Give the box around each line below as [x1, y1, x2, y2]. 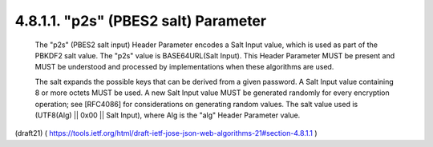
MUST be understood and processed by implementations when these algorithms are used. [34, 62, 334, 72]
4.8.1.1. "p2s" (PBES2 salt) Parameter [14, 12, 267, 30]
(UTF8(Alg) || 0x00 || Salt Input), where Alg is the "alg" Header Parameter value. [34, 110, 301, 120]
